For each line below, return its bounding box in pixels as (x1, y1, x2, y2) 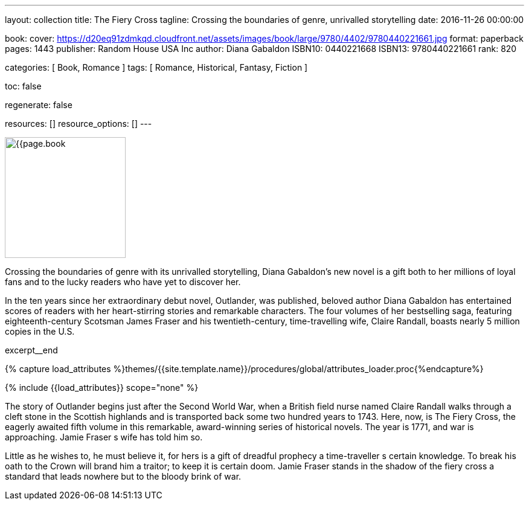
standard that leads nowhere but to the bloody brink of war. (5, 471, 242, 481)
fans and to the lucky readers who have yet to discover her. (5, 277, 241, 287)
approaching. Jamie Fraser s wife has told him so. (5, 432, 203, 442)
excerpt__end (5, 345, 58, 355)
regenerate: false (5, 100, 72, 110)
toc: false (5, 81, 42, 91)
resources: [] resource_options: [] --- (5, 118, 152, 129)
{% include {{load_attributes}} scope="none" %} (5, 382, 199, 393)
